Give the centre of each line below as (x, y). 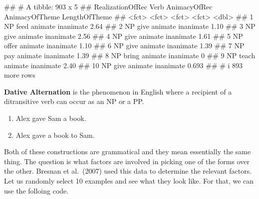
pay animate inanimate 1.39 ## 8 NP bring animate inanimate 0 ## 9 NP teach (130, 55)
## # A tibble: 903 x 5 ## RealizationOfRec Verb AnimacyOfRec (108, 6)
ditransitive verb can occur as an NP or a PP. (74, 101)
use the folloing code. (36, 190)
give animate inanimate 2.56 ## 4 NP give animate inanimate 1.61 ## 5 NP (124, 36)
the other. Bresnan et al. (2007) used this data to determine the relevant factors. (128, 171)
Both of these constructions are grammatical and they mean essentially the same (128, 151)
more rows (20, 75)
